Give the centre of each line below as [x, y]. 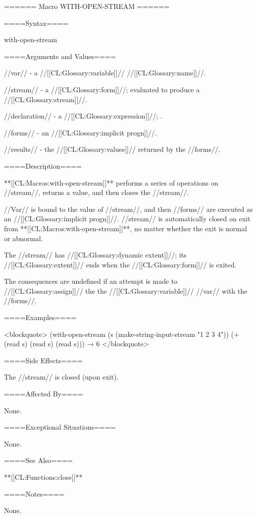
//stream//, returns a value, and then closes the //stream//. [97, 192]
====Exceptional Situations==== [60, 427]
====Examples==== [40, 317]
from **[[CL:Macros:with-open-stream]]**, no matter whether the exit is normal [126, 228]
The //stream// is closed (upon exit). [61, 377]
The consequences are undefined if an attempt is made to [91, 281]
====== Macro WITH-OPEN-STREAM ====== [87, 6]
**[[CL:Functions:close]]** [43, 477]
